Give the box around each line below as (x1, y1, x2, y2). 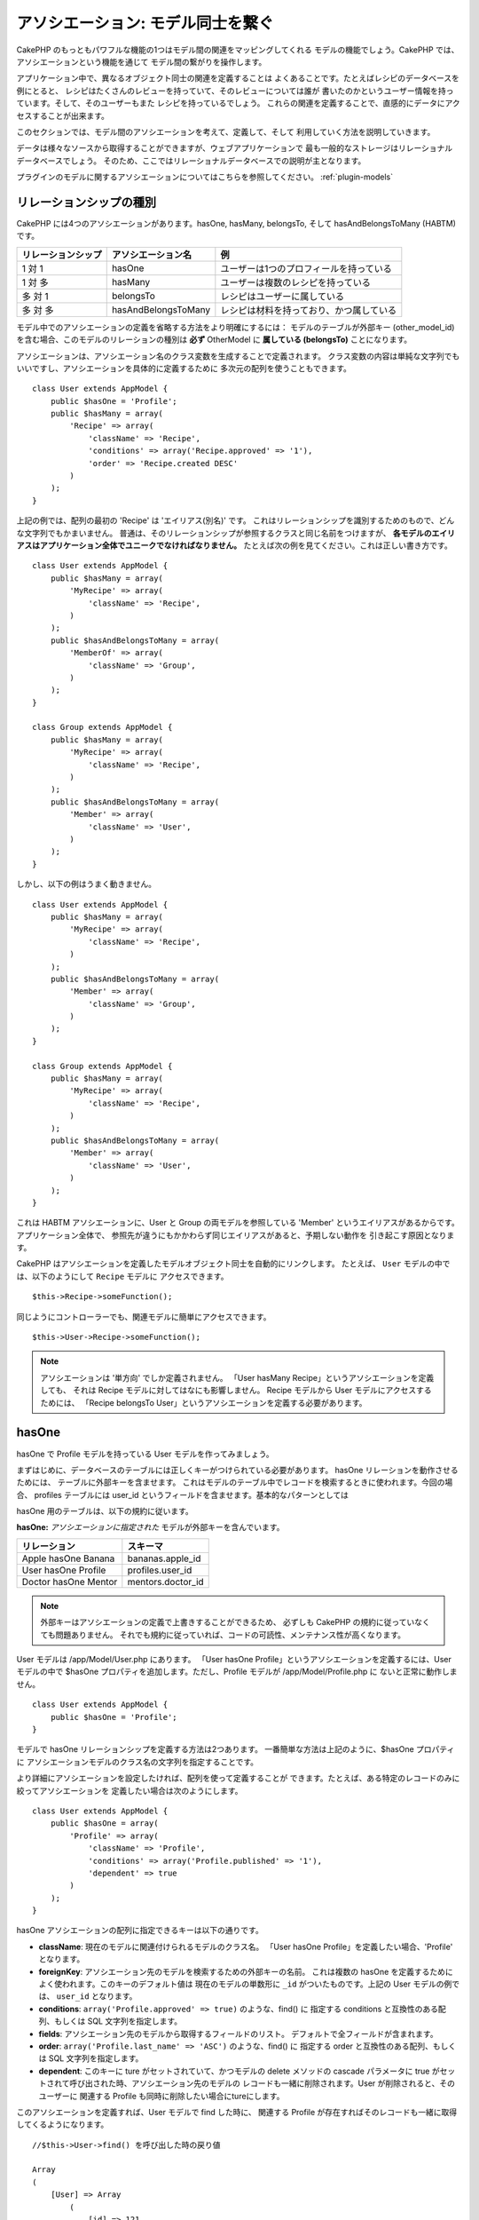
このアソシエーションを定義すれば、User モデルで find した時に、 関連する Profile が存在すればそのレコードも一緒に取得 (16, 2106, 458, 2117)
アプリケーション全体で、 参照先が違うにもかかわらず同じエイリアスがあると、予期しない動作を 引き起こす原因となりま (16, 1230, 455, 1241)
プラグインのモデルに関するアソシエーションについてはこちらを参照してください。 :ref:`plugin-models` (16, 171, 394, 182)
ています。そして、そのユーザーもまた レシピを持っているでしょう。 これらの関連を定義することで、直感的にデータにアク (16, 98, 460, 108)
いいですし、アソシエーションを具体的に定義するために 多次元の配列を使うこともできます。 (16, 362, 352, 373)
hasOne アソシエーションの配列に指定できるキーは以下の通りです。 (16, 1925, 263, 1936)
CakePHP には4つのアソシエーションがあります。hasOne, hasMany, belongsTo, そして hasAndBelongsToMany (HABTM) (16, 218, 457, 228)
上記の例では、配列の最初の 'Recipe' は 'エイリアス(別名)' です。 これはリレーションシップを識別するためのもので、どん (16, 515, 455, 526)
